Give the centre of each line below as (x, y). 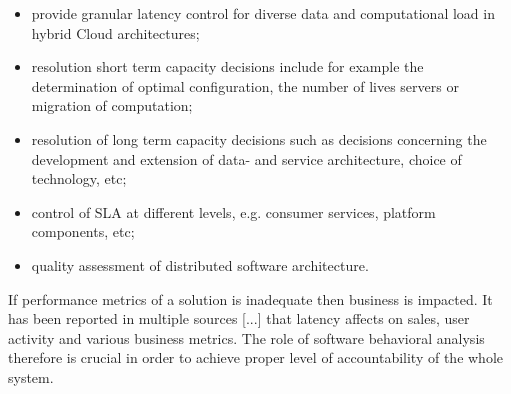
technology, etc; (79, 178)
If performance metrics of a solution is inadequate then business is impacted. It (250, 298)
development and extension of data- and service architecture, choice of (246, 158)
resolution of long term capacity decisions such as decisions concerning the (259, 138)
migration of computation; (112, 105)
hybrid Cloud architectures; (115, 32)
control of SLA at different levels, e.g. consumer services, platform (233, 211)
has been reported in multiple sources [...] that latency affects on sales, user (239, 318)
